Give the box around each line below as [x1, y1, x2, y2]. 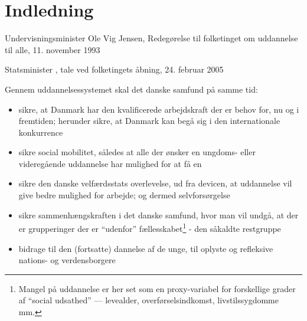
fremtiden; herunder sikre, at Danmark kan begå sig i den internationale [18, 114, 280, 127]
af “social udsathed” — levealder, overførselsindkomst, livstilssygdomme [18, 294, 279, 306]
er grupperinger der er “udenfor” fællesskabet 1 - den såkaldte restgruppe [18, 221, 281, 234]
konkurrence [18, 126, 63, 138]
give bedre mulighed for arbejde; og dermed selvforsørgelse [18, 189, 230, 201]
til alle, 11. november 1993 [5, 43, 100, 55]
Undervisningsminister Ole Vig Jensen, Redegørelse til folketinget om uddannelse [5, 32, 298, 44]
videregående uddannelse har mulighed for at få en [18, 157, 202, 169]
